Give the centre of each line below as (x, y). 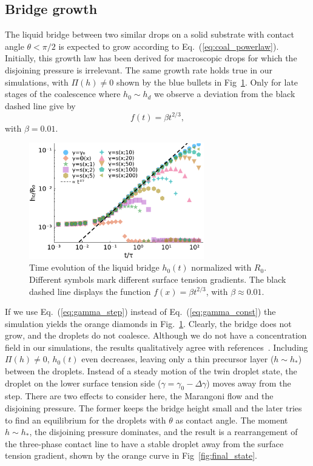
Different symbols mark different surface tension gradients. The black (158, 279)
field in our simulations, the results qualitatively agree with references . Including (156, 347)
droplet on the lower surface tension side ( (83, 383)
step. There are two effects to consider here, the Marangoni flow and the (139, 396)
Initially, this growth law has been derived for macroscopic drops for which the (151, 58)
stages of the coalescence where (63, 94)
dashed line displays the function (90, 291)
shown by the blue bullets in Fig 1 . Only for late (207, 82)
